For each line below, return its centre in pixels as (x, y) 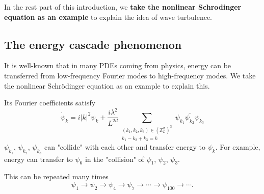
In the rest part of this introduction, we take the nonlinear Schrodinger (123, 7)
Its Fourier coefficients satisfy (50, 103)
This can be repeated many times (56, 176)
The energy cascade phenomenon (93, 44)
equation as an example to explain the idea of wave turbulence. (108, 17)
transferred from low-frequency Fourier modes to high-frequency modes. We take (130, 75)
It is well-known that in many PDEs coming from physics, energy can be (118, 65)
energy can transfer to (38, 159)
